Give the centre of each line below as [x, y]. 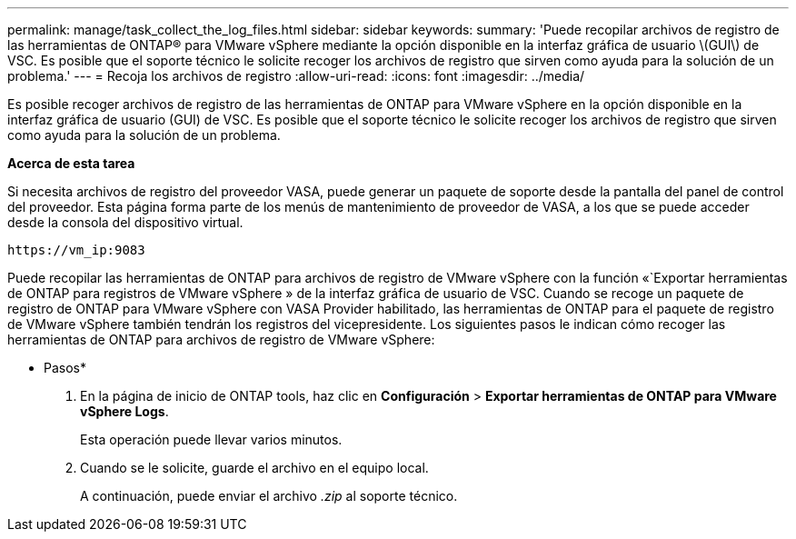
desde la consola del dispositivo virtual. [125, 222]
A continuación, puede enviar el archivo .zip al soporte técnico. [269, 496]
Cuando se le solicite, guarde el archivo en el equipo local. [254, 468]
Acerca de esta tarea [71, 163]
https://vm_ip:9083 [76, 250]
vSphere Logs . [124, 411]
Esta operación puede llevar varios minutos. [211, 439]
